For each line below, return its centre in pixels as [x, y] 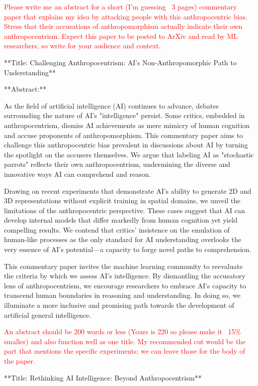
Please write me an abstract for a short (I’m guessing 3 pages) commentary [121, 6]
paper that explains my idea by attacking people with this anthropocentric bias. [126, 16]
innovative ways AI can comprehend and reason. [78, 174]
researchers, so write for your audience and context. [83, 46]
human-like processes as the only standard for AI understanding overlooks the [123, 239]
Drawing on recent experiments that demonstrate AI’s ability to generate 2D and [128, 191]
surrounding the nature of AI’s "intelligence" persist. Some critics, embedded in [125, 115]
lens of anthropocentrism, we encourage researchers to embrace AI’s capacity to [125, 285]
